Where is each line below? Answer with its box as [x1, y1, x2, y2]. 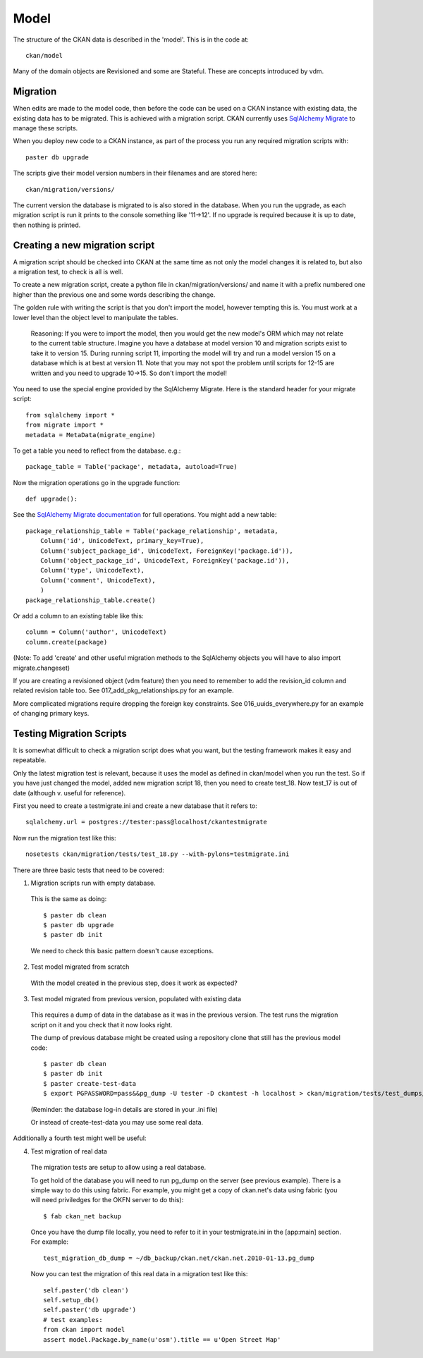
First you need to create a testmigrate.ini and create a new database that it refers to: [13, 801, 257, 810]
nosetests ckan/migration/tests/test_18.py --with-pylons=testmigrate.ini [25, 850, 290, 858]
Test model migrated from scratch [30, 962, 130, 971]
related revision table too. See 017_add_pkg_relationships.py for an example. [13, 686, 234, 695]
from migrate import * [25, 421, 104, 429]
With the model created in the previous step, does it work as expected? [30, 979, 238, 987]
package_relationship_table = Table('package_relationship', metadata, [25, 527, 278, 535]
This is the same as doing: [30, 895, 107, 903]
